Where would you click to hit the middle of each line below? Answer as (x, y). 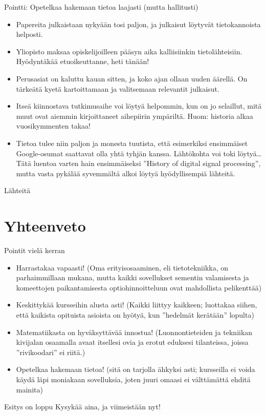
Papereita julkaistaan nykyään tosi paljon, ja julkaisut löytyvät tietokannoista (138, 24)
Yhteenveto (45, 226)
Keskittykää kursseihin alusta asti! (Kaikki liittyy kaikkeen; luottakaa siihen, (137, 305)
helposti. (29, 34)
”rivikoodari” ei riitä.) (51, 352)
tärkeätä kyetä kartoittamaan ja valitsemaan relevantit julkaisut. (118, 88)
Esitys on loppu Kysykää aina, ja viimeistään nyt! (82, 407)
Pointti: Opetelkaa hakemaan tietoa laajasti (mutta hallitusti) (101, 7)
